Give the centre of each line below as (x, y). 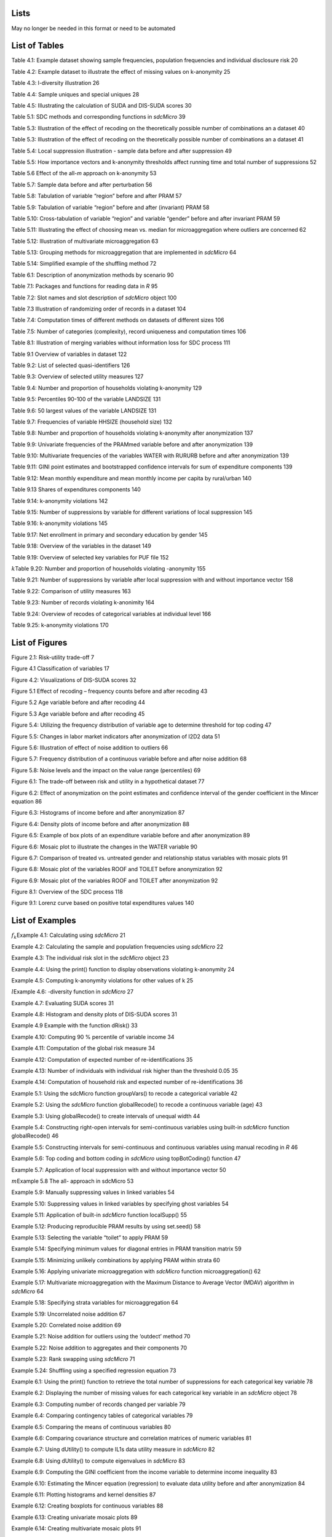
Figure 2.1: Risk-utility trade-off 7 (53, 657)
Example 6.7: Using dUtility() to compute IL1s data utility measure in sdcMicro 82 (113, 1449)
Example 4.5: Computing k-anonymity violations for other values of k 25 (102, 980)
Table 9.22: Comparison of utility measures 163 (71, 591)
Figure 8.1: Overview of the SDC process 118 (67, 892)
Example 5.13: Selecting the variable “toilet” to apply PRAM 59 (90, 1237)
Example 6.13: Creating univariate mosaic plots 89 (74, 1517)
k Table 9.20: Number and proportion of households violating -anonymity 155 (109, 568)
